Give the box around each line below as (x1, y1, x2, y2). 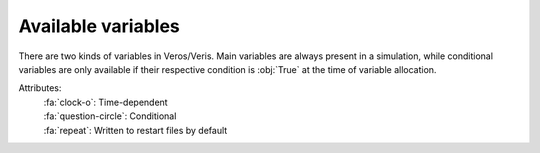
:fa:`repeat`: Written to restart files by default (43, 124, 228, 136)
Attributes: (18, 82, 62, 94)
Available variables (18, 15, 180, 37)
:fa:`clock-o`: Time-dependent (43, 96, 169, 108)
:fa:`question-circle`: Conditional (43, 110, 177, 122)
